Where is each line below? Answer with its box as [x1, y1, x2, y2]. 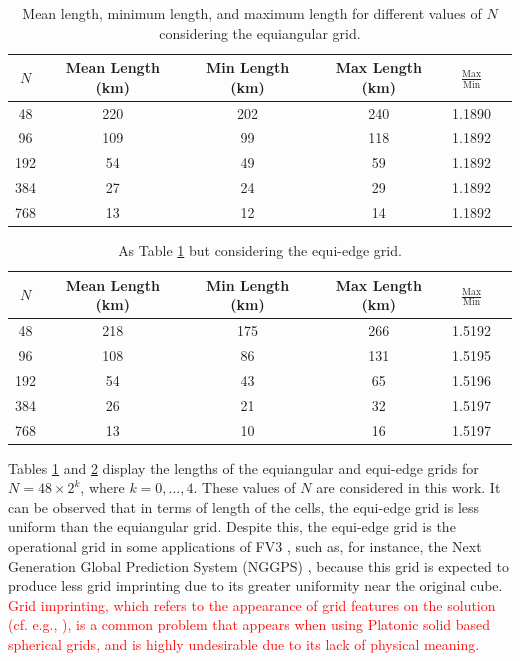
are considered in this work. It [316, 477, 501, 498]
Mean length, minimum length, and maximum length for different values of [22, 3, 482, 23]
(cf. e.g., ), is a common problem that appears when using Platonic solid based [8, 614, 491, 635]
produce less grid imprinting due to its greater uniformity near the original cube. [8, 575, 503, 596]
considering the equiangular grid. [159, 22, 361, 43]
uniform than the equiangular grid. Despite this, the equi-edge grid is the [8, 516, 456, 537]
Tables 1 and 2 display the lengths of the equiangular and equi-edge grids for [8, 457, 479, 478]
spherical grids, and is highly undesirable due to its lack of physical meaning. [8, 633, 480, 654]
